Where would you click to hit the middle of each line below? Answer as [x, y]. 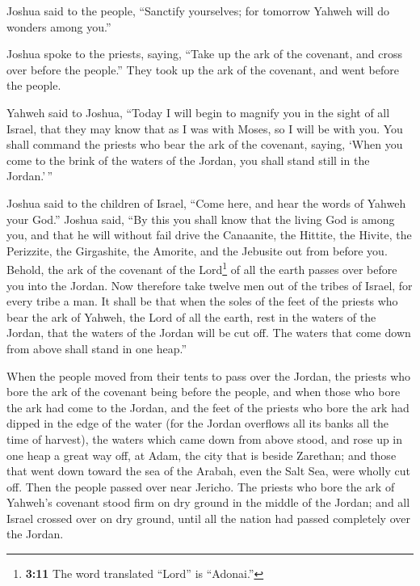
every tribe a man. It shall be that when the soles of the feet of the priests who [202, 301]
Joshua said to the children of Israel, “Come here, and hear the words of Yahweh [206, 202]
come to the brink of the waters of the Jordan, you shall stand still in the [188, 160]
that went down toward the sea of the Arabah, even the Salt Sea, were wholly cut [208, 471]
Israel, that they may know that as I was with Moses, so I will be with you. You [205, 128]
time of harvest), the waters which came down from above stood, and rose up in [205, 438]
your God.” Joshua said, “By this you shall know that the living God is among [201, 219]
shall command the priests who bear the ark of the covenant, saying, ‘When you [205, 144]
